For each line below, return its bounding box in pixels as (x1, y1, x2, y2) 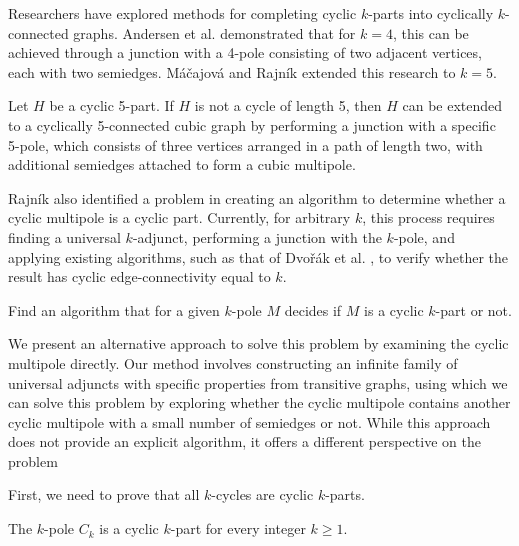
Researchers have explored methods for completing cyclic (8, 3, 357, 23)
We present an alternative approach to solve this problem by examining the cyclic (8, 333, 509, 354)
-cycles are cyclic (211, 484, 314, 505)
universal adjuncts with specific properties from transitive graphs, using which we (8, 372, 508, 393)
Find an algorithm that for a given (8, 299, 220, 320)
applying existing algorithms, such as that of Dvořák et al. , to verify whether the (8, 246, 509, 267)
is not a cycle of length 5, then (194, 95, 382, 116)
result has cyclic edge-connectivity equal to (8, 266, 271, 287)
